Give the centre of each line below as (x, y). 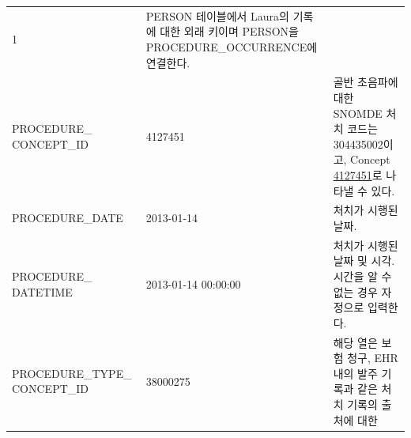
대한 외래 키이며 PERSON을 (229, 31)
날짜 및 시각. (364, 261)
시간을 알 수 (362, 276)
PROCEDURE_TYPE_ (72, 373)
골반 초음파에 (366, 82)
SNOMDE (358, 113)
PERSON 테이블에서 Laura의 (217, 15)
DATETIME (42, 291)
